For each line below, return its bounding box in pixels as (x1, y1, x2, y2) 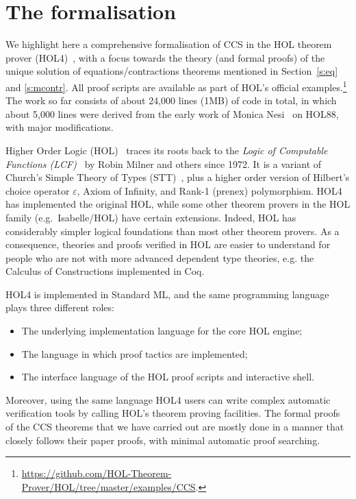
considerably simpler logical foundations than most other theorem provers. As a (5, 223, 340, 238)
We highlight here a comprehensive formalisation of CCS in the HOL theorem (5, 37, 332, 51)
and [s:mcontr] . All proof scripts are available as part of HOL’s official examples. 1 (5, 77, 347, 94)
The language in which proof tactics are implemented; (21, 346, 248, 361)
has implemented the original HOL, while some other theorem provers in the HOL (5, 197, 351, 211)
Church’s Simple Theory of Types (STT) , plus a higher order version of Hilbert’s (5, 170, 350, 184)
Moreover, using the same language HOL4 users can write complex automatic (5, 392, 331, 406)
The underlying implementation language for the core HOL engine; (21, 324, 303, 338)
